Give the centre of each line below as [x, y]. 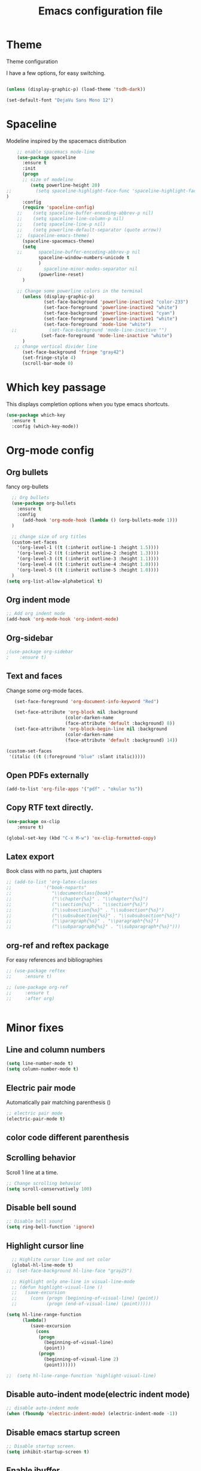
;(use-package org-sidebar [40, 652]
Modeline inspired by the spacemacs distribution [66, 141]
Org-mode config [50, 450]
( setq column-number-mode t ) [42, 1069]
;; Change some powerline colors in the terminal [80, 291]
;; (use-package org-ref [37, 987]
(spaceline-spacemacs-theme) [58, 241]
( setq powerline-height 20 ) [65, 185]
